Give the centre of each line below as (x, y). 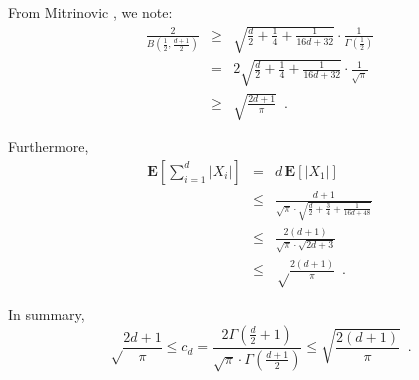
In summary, (46, 314)
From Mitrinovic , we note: (90, 12)
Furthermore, (48, 146)
